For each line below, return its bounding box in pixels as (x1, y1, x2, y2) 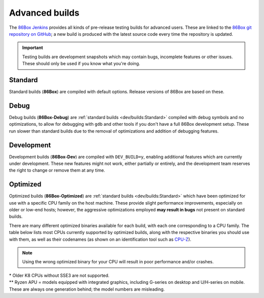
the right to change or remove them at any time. (9, 167, 105, 173)
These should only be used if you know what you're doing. (22, 61, 140, 67)
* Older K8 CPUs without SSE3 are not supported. (9, 272, 110, 278)
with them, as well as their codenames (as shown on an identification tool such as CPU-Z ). (9, 236, 192, 242)
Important (22, 45, 44, 51)
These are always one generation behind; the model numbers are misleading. (9, 286, 165, 292)
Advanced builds (9, 7, 80, 18)
